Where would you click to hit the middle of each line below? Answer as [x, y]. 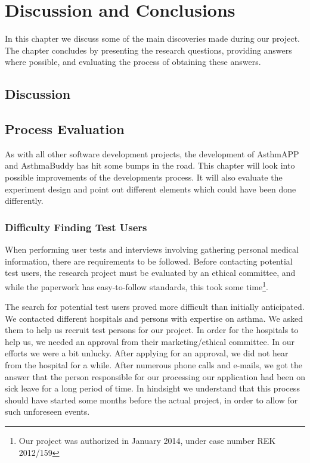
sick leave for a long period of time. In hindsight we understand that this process [152, 388]
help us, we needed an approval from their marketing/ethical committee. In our [150, 341]
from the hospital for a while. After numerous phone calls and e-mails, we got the [154, 365]
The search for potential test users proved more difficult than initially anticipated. [155, 307]
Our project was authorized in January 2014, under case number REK [147, 441]
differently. [24, 201]
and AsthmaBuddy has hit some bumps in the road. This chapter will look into [150, 165]
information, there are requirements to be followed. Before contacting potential [149, 261]
